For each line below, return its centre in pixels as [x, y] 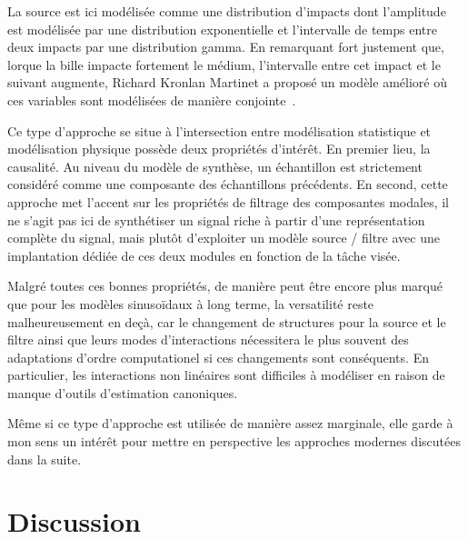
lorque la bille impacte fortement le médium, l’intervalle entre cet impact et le [224, 64]
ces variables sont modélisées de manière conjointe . [152, 100]
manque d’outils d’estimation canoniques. [123, 392]
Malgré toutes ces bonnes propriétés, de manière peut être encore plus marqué [225, 286]
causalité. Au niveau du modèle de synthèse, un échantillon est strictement [215, 166]
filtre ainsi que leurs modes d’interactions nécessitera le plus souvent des [208, 339]
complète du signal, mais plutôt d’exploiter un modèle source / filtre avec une [224, 238]
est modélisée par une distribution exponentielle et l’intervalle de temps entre [222, 29]
